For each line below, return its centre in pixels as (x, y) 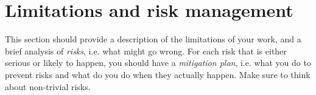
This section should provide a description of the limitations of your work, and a (153, 39)
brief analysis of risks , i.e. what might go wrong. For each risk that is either (146, 51)
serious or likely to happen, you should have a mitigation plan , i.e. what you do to (158, 63)
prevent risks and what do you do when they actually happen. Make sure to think (158, 74)
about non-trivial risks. (48, 86)
